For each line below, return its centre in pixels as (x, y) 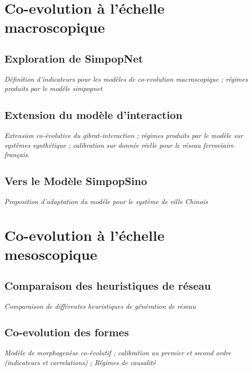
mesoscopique (51, 254)
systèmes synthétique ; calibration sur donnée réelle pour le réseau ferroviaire (119, 145)
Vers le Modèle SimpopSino (76, 181)
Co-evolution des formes (67, 332)
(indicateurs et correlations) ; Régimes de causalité (80, 362)
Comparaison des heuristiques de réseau (108, 285)
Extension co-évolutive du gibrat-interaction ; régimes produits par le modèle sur (124, 135)
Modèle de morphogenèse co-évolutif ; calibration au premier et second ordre (118, 353)
